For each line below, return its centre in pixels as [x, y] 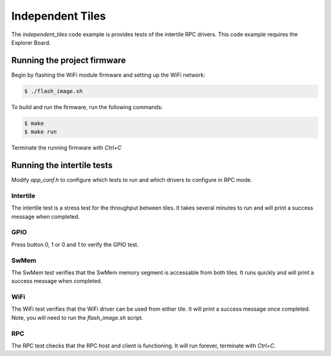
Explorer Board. [31, 42]
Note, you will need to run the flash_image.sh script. [77, 317]
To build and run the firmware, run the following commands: [87, 107]
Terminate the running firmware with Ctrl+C [67, 148]
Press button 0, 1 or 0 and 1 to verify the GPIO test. [75, 244]
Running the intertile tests [62, 165]
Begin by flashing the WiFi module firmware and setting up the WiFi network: [108, 75]
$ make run [40, 132]
